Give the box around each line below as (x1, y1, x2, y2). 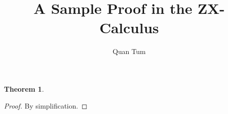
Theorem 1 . (4, 83, 44, 94)
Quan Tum (112, 46, 146, 57)
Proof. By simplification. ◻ (4, 100, 87, 111)
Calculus (99, 17, 159, 38)
